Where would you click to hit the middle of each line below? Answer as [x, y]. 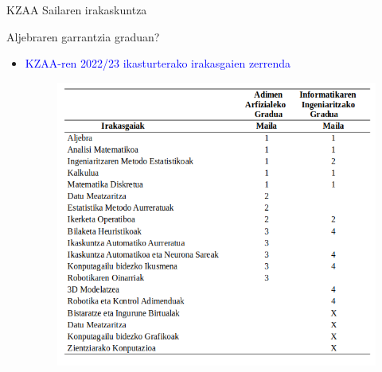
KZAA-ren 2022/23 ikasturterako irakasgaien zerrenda [158, 63]
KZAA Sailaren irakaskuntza [77, 10]
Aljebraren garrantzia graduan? [83, 36]
